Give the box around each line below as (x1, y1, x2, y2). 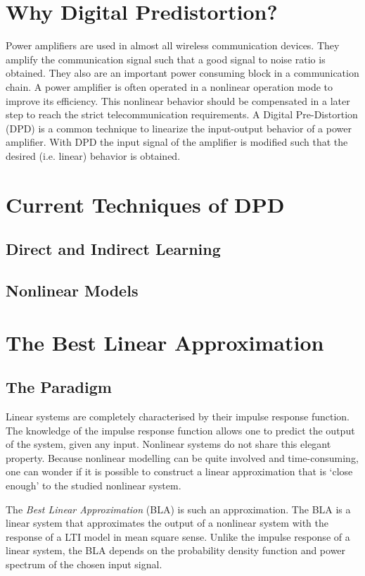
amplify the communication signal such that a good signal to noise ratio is (6, 51, 326, 66)
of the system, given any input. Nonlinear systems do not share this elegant (6, 437, 331, 451)
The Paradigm (6, 376, 112, 398)
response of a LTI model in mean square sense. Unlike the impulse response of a (6, 529, 350, 544)
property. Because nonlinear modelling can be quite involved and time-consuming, (6, 450, 359, 465)
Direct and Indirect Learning (6, 238, 221, 260)
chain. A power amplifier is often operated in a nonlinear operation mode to (6, 79, 333, 94)
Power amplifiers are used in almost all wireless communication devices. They (6, 38, 340, 53)
